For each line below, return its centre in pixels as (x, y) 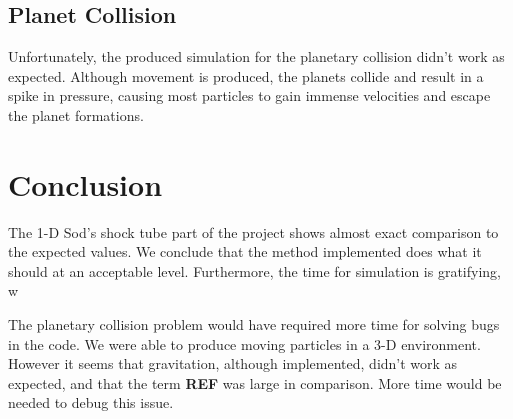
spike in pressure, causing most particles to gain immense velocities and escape (249, 95)
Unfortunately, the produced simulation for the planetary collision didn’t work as (256, 56)
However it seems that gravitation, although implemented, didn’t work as (233, 363)
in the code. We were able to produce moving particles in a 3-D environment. (244, 343)
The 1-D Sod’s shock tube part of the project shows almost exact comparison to (253, 231)
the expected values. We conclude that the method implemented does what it (245, 251)
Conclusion (85, 183)
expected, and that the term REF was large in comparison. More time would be (255, 382)
